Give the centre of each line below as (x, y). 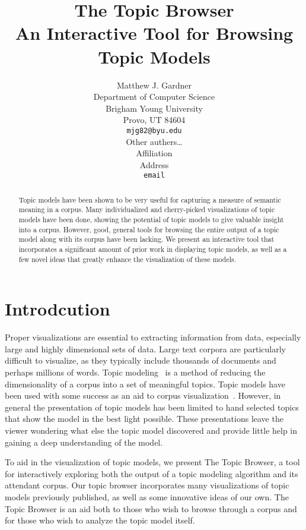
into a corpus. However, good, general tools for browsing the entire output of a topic (149, 229)
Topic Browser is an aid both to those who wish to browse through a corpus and (151, 508)
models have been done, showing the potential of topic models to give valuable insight (151, 220)
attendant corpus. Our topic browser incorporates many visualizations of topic (147, 485)
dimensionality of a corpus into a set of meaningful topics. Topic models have (145, 384)
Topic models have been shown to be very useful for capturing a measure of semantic (150, 199)
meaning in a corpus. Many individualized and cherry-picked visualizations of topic (147, 209)
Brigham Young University (154, 108)
